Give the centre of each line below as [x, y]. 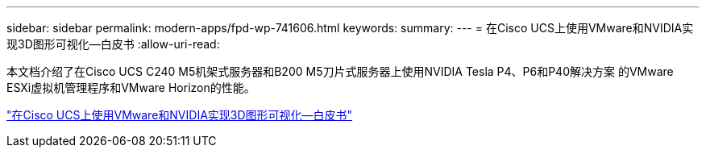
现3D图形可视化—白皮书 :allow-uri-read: [113, 44]
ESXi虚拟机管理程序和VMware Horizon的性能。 [131, 87]
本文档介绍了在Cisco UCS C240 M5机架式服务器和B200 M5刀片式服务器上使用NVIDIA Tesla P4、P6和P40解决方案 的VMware [340, 71]
